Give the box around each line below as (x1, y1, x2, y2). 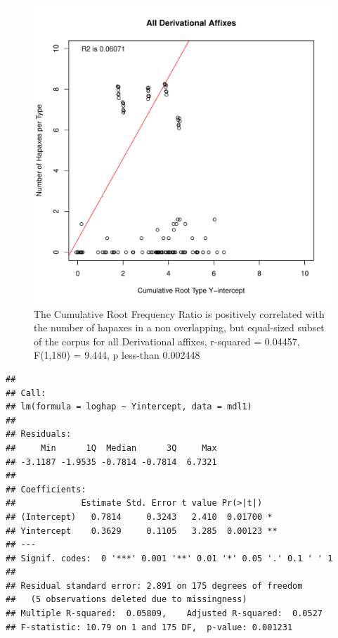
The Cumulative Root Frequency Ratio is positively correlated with (34, 306, 325, 321)
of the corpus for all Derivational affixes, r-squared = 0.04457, (34, 333, 300, 348)
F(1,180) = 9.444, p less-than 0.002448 (34, 347, 200, 362)
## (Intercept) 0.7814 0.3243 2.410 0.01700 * (6, 511, 273, 522)
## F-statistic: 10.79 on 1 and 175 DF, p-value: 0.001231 (6, 622, 293, 632)
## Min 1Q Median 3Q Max (6, 442, 217, 453)
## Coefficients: (6, 484, 86, 495)
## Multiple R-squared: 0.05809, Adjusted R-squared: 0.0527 (6, 608, 323, 619)
